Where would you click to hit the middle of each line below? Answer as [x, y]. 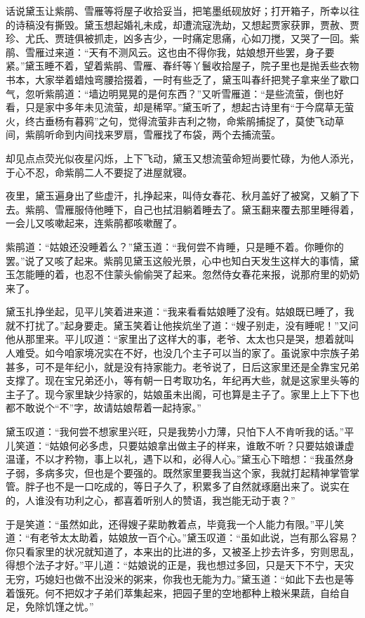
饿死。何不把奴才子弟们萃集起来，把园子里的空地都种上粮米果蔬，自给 [177, 592]
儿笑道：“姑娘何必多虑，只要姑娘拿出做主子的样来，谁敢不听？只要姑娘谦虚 [180, 445]
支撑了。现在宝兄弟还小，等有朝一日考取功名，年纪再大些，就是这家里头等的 [182, 380]
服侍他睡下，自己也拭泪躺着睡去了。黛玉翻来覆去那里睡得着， [217, 209]
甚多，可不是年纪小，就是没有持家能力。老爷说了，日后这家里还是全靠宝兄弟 [182, 366]
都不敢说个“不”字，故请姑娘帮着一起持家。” [104, 408]
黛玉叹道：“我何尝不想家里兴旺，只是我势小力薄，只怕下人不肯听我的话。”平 [180, 432]
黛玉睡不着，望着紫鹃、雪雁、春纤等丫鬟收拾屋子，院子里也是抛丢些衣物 [192, 66]
